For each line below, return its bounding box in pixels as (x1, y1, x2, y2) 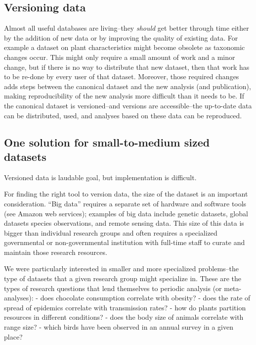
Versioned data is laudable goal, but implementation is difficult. (4, 172, 197, 182)
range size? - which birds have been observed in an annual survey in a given (4, 322, 234, 332)
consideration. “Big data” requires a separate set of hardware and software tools (4, 198, 247, 208)
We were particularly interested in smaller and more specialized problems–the (4, 263, 239, 274)
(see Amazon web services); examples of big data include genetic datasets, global (4, 208, 248, 218)
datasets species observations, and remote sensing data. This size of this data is (4, 218, 244, 228)
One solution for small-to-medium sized (4, 134, 210, 149)
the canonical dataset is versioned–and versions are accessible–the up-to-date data (4, 100, 252, 110)
